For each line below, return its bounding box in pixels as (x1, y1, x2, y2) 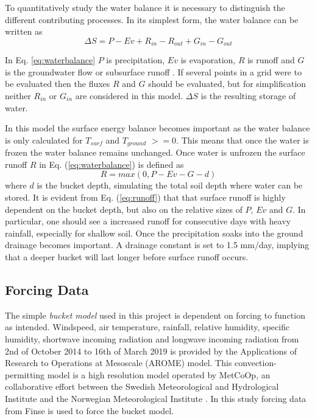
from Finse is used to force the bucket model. (5, 404, 174, 417)
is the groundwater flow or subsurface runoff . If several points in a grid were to (5, 65, 302, 78)
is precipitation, (106, 54, 165, 66)
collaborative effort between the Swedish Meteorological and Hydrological (5, 380, 279, 393)
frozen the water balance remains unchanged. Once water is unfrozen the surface (5, 146, 305, 159)
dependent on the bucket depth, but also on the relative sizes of (5, 203, 242, 215)
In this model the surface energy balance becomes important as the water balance (5, 122, 310, 134)
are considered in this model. (75, 89, 183, 102)
